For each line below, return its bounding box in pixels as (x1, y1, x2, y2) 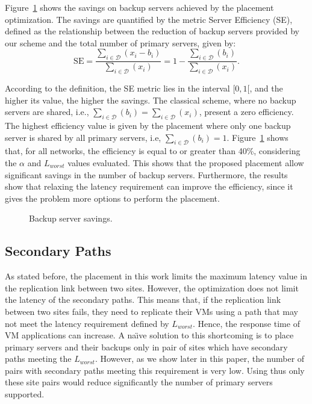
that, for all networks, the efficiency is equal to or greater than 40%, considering (5, 145, 301, 157)
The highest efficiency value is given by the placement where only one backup (5, 119, 291, 131)
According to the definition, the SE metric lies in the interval (5, 82, 230, 94)
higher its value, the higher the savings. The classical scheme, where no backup (5, 93, 296, 106)
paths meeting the (5, 352, 72, 365)
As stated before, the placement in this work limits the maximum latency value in (5, 270, 308, 282)
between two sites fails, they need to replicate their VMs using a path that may (5, 305, 298, 317)
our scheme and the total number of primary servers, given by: (5, 36, 236, 49)
